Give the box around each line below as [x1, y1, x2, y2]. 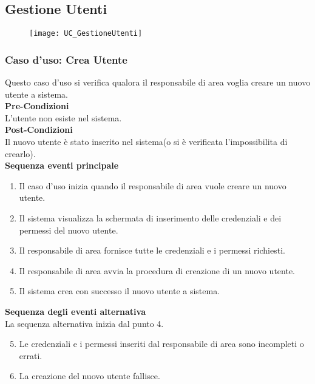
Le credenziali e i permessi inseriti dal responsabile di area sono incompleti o [19, 337, 304, 350]
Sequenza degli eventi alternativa [5, 305, 146, 317]
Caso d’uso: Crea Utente [5, 52, 127, 67]
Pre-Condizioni [5, 99, 69, 112]
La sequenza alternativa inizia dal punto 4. [5, 317, 164, 329]
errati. [19, 349, 42, 362]
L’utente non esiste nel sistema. [5, 111, 122, 124]
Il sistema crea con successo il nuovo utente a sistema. [19, 285, 220, 297]
